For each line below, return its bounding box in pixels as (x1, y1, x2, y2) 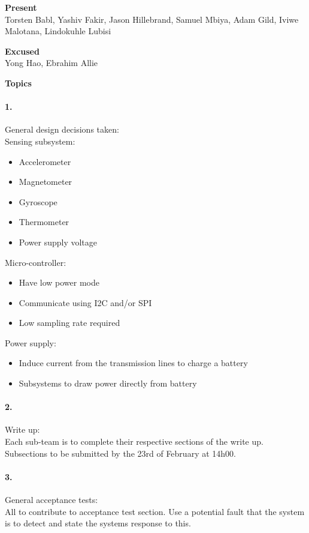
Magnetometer (19, 175, 72, 188)
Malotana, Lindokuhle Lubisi (5, 25, 111, 37)
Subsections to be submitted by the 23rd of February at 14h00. (5, 447, 236, 459)
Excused (5, 44, 40, 57)
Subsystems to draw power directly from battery (19, 377, 197, 390)
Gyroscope (19, 195, 57, 208)
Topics (5, 76, 32, 89)
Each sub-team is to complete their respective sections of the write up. (5, 435, 263, 448)
